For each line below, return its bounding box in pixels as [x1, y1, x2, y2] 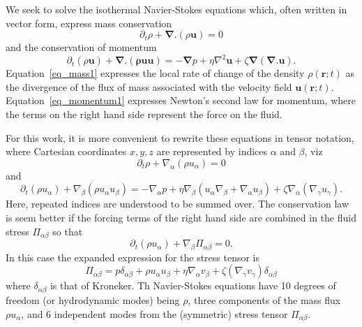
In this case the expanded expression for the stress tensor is [6, 249, 260, 264]
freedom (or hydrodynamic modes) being [6, 292, 180, 307]
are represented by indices [156, 144, 268, 159]
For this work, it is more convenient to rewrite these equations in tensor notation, [6, 130, 354, 145]
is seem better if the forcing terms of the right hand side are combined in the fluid [6, 210, 356, 225]
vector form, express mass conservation [6, 15, 172, 30]
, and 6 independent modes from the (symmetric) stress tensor [21, 306, 288, 321]
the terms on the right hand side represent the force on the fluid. [6, 107, 282, 122]
